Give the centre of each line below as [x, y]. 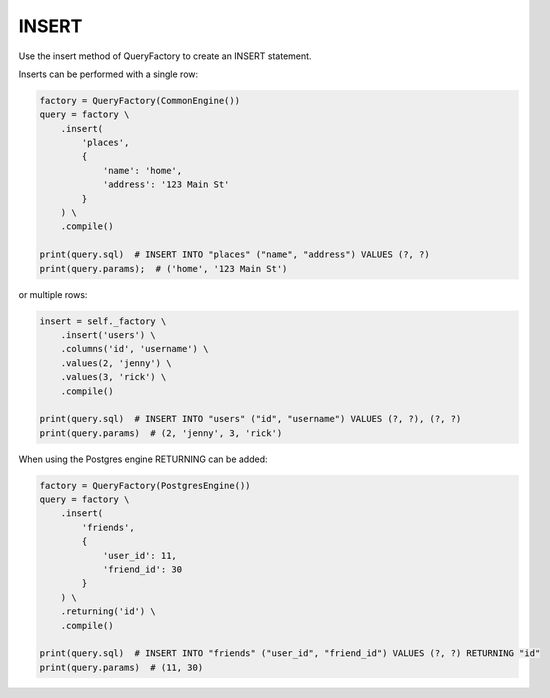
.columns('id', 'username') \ [134, 349]
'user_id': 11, [139, 555]
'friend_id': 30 [142, 569]
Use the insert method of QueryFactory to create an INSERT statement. [165, 56]
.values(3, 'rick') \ [113, 377]
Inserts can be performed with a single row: [108, 74]
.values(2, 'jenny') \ [116, 363]
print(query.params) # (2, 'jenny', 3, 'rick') [161, 433]
